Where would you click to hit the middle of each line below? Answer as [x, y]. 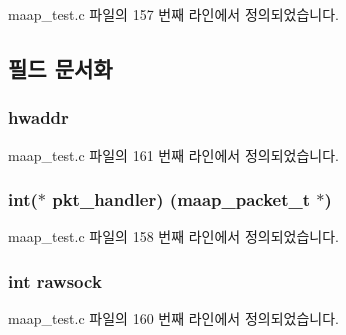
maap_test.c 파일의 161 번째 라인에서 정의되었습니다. [173, 154]
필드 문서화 [60, 67]
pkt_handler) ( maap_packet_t [181, 199]
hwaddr [38, 117]
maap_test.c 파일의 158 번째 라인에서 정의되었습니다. [173, 236]
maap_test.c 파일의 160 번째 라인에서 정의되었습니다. [173, 318]
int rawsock [55, 280]
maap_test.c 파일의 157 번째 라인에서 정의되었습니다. [173, 14]
